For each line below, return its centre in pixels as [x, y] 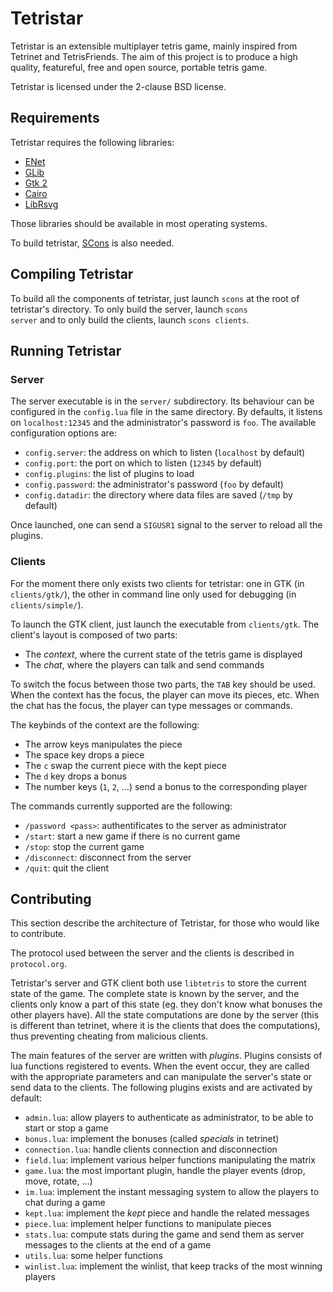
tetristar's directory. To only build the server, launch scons [129, 309]
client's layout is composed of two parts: [94, 634]
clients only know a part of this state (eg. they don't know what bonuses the [166, 1004]
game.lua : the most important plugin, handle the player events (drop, [165, 1171]
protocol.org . [38, 964]
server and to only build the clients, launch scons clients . [130, 319]
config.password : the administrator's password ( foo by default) [154, 484]
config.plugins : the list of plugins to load [109, 474]
